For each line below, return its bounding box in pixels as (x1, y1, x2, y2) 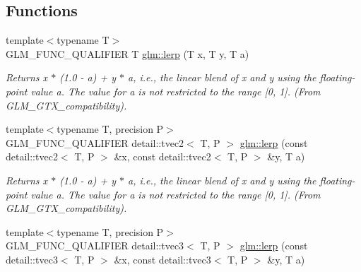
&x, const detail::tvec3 (114, 252, 211, 266)
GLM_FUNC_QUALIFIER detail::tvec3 (6, 238, 184, 253)
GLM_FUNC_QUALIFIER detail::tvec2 (6, 135, 184, 150)
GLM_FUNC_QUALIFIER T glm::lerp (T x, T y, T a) (6, 46, 249, 61)
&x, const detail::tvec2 (114, 149, 211, 164)
